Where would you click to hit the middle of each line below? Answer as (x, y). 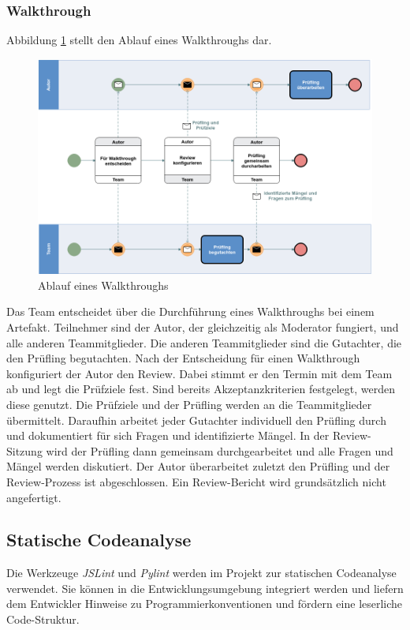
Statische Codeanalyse (99, 540)
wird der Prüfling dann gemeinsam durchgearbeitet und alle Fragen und (220, 450)
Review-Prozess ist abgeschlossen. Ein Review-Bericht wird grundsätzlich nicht (196, 481)
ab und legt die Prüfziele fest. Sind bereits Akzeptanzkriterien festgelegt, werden (201, 389)
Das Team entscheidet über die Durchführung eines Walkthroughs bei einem (190, 311)
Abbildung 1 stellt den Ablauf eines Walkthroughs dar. (139, 40)
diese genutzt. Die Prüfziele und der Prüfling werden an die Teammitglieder (189, 404)
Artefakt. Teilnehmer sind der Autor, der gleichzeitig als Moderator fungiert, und (203, 326)
